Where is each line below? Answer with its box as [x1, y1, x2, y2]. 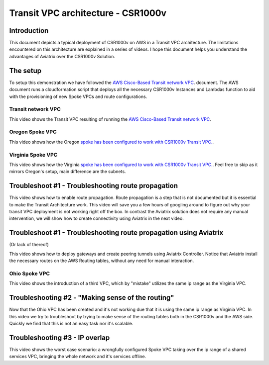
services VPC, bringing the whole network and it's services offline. [9, 354, 146, 360]
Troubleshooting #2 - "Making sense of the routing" [9, 293, 174, 302]
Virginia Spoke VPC [9, 151, 58, 158]
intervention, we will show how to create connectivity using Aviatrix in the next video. [9, 215, 184, 221]
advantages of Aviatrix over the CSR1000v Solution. [9, 53, 116, 59]
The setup [9, 66, 42, 75]
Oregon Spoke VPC [9, 128, 57, 135]
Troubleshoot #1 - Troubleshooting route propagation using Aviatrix [9, 229, 224, 237]
